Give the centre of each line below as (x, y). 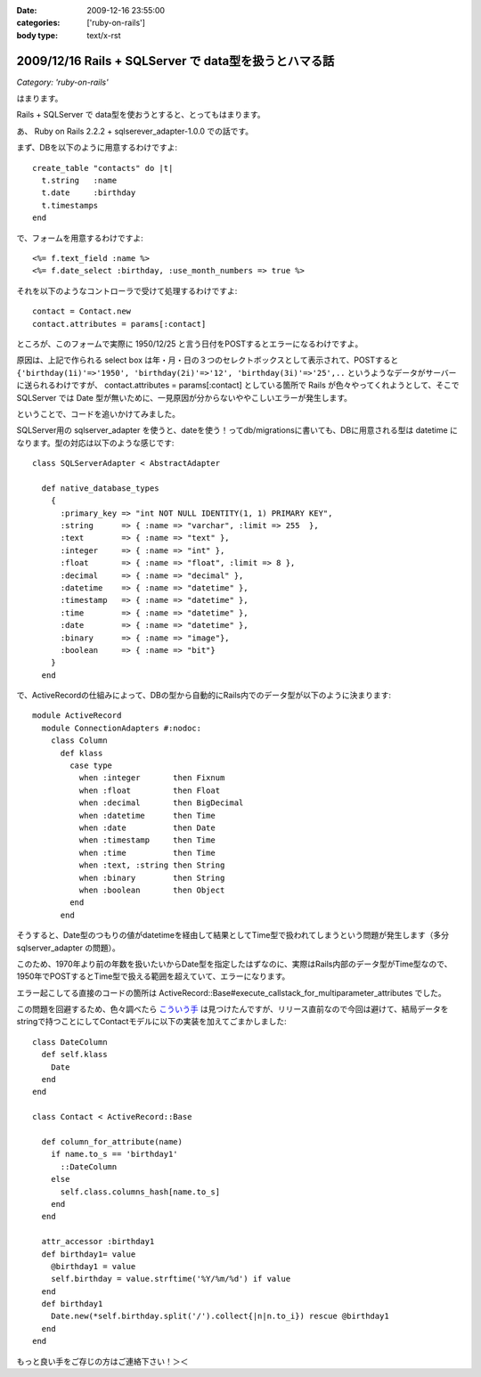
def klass (82, 753)
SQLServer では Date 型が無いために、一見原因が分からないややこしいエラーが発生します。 (184, 397)
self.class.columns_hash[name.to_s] (140, 1192)
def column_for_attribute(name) (112, 1141)
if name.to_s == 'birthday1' (114, 1154)
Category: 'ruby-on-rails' (62, 82)
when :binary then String (152, 878)
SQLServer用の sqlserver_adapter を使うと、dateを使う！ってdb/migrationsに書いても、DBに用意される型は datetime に (237, 430)
